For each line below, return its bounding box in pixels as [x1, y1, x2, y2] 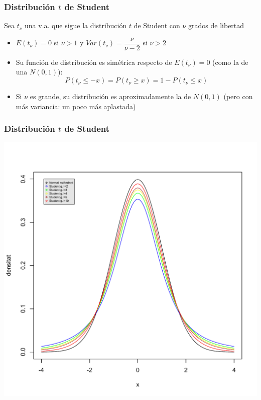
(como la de [212, 56, 248, 67]
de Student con [134, 20, 180, 31]
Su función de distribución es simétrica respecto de [16, 56, 172, 67]
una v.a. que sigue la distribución [25, 20, 127, 31]
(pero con [223, 91, 253, 102]
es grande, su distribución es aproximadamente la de [30, 91, 191, 102]
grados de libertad [188, 20, 244, 31]
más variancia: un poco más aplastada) [16, 101, 136, 111]
